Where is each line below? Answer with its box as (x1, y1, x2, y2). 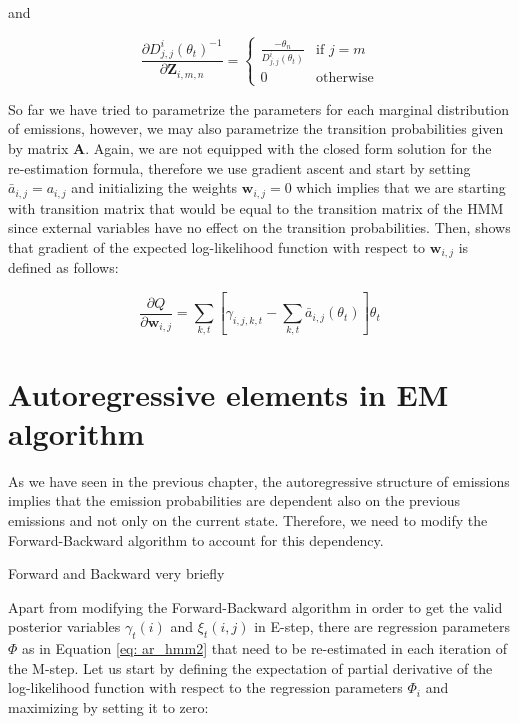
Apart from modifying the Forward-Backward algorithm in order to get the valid (8, 596, 503, 617)
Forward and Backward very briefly (8, 563, 225, 584)
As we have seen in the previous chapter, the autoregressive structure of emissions (8, 470, 510, 491)
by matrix (8, 137, 69, 158)
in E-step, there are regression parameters (254, 616, 511, 637)
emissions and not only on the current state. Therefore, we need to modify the (8, 509, 488, 530)
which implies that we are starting (296, 177, 506, 198)
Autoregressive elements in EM (8, 373, 449, 414)
